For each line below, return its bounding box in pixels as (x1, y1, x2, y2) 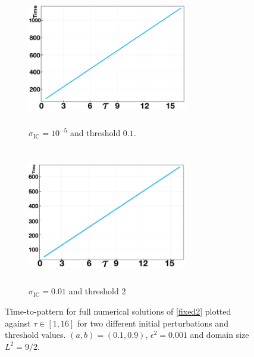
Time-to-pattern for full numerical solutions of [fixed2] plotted (5, 304, 231, 317)
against (5, 316, 31, 329)
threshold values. (5, 328, 66, 341)
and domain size (190, 328, 249, 341)
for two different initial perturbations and (77, 316, 228, 329)
